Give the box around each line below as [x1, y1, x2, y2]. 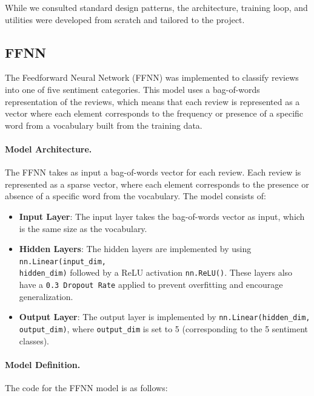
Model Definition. [5, 358, 81, 370]
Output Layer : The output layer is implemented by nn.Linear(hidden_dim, [19, 310, 310, 323]
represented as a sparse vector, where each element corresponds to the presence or [5, 177, 309, 190]
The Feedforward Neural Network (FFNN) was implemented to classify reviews [5, 71, 299, 84]
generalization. [19, 290, 73, 302]
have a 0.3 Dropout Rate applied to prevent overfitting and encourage [19, 278, 283, 291]
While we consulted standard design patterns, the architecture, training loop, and [5, 1, 308, 13]
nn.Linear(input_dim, [19, 257, 106, 266]
